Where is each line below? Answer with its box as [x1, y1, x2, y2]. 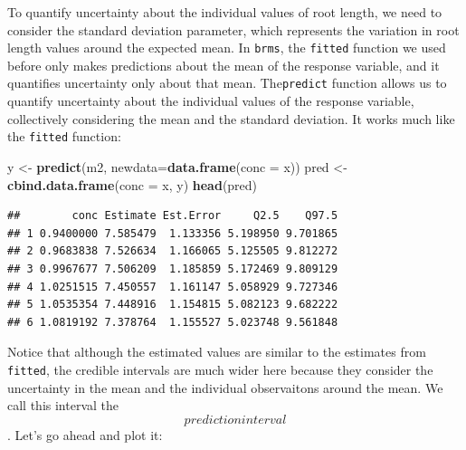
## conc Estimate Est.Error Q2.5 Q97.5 [7, 209, 338, 223]
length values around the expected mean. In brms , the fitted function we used [7, 38, 446, 57]
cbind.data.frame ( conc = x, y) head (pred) [7, 175, 258, 194]
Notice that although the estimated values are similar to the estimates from [7, 342, 426, 361]
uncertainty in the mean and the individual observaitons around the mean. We [7, 378, 443, 397]
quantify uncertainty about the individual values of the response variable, [7, 91, 414, 110]
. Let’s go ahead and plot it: [7, 425, 163, 444]
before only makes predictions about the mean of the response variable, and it [7, 55, 440, 74]
